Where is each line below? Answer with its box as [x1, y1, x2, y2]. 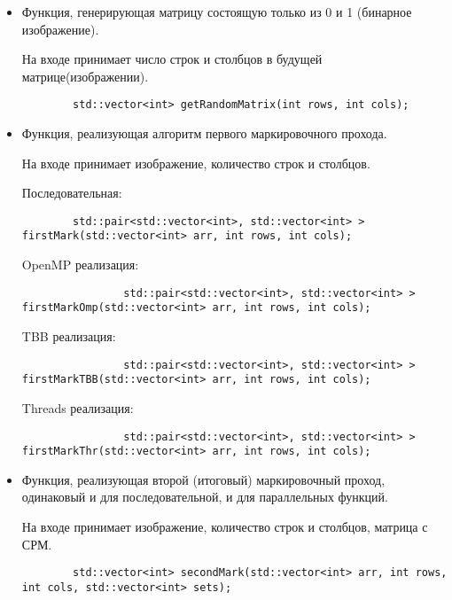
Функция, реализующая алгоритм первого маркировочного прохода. [21, 124, 387, 143]
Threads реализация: [21, 398, 134, 417]
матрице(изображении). [21, 66, 149, 85]
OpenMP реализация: [21, 255, 139, 274]
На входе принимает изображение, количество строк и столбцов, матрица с [21, 518, 428, 536]
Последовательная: [21, 183, 122, 202]
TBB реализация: [21, 327, 116, 346]
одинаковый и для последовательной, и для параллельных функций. [21, 487, 388, 506]
